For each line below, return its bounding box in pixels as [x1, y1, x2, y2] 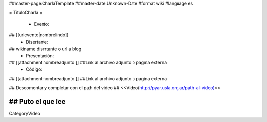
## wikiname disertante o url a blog [9, 46, 82, 52]
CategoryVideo [9, 110, 41, 116]
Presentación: [26, 53, 54, 59]
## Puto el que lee [9, 97, 66, 106]
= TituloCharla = [9, 10, 43, 16]
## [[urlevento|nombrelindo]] [9, 32, 69, 38]
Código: [26, 66, 42, 72]
